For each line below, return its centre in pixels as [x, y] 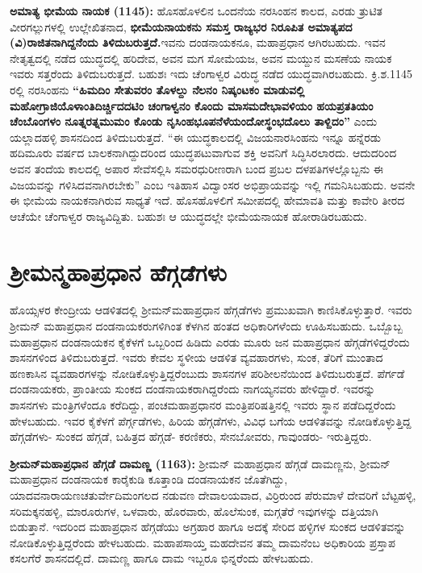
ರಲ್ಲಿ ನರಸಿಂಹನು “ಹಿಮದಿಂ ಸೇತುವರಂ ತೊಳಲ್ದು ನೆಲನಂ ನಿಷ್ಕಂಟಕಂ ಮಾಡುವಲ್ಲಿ [157, 89]
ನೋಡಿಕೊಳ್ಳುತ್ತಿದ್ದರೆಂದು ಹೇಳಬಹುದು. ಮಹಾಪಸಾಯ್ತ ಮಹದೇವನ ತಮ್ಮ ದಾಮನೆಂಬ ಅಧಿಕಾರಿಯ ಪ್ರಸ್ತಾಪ [203, 542]
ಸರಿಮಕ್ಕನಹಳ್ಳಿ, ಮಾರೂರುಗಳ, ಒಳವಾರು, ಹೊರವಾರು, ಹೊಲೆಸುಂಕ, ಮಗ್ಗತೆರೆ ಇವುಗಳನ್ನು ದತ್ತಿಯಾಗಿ [194, 511]
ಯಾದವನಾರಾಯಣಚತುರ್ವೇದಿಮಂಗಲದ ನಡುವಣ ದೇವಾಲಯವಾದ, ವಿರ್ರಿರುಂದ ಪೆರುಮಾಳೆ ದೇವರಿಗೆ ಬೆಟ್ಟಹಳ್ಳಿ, [213, 494]
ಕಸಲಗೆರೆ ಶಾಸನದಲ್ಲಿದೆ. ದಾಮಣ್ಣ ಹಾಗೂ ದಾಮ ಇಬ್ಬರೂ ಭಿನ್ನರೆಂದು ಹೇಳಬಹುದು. [162, 558]
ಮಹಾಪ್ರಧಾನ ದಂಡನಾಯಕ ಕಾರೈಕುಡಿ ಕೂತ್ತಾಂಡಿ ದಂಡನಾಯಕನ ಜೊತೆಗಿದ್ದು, [149, 479]
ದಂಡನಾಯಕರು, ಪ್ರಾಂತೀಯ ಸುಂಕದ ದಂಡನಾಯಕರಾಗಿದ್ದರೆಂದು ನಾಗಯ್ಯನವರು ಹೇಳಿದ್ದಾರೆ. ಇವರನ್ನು [193, 389]
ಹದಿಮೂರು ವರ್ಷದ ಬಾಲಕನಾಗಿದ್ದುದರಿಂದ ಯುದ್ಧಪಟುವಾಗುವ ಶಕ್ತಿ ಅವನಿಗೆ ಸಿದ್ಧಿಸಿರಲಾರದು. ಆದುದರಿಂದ [203, 153]
